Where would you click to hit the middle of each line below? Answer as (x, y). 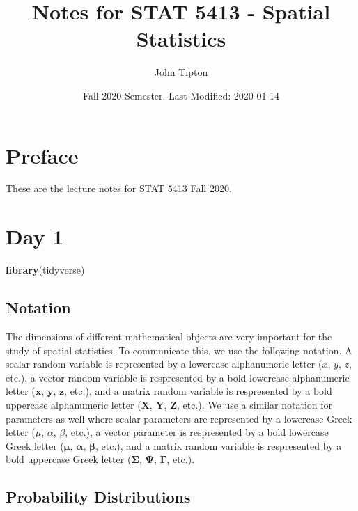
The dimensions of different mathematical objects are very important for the (169, 336)
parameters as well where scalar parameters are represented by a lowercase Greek (179, 418)
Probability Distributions (98, 497)
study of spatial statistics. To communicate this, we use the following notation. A (179, 350)
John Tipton (181, 72)
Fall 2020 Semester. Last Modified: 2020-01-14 (181, 95)
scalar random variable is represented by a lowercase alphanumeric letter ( (164, 364)
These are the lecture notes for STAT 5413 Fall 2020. (119, 188)
